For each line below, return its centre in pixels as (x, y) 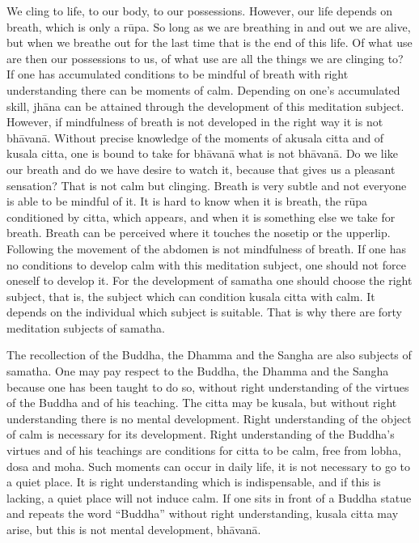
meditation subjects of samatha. (86, 327)
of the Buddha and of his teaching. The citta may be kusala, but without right (202, 403)
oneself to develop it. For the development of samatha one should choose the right (209, 280)
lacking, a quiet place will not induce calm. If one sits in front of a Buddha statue (209, 497)
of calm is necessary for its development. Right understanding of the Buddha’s (201, 434)
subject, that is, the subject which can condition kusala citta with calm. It (191, 296)
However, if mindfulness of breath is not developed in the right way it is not (195, 122)
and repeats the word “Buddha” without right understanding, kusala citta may (203, 513)
